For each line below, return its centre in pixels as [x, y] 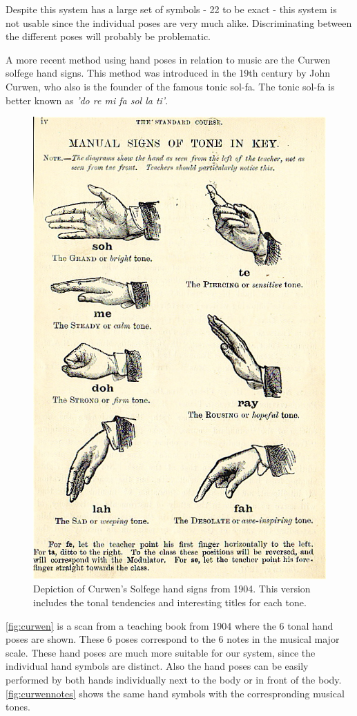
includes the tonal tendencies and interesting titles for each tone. [170, 602]
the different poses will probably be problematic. [108, 36]
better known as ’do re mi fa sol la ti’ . [87, 100]
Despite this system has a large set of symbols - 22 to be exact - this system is [171, 9]
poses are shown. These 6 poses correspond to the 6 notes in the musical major [173, 639]
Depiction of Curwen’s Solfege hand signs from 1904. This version [172, 589]
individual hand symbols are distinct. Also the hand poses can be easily [157, 666]
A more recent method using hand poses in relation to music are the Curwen [168, 59]
